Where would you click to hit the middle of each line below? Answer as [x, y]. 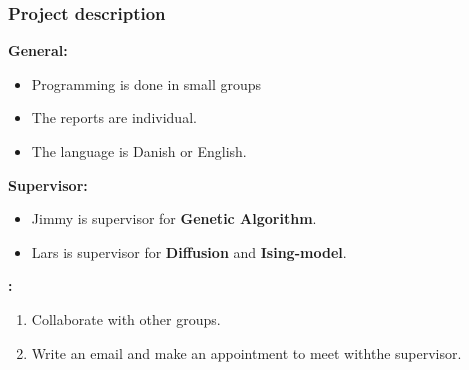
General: [38, 50]
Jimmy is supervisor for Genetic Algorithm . [174, 218]
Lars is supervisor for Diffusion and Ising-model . [189, 251]
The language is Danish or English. [139, 151]
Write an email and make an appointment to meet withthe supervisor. [246, 352]
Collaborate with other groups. [126, 318]
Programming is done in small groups [146, 83]
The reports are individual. [114, 117]
